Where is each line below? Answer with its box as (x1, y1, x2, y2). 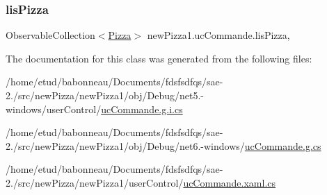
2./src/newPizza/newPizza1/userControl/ (6, 175, 184, 189)
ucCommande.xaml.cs (183, 175, 276, 189)
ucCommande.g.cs (244, 138, 321, 153)
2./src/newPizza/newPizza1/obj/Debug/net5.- (6, 88, 204, 102)
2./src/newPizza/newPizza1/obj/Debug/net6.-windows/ (6, 138, 245, 153)
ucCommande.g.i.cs (101, 101, 183, 116)
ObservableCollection (6, 28, 95, 42)
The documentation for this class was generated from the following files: (6, 51, 312, 65)
